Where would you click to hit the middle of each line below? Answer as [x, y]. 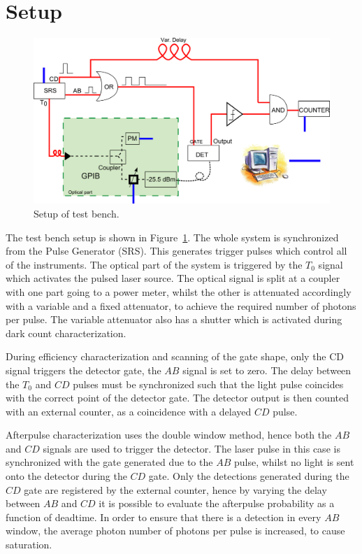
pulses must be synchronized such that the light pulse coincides [208, 384]
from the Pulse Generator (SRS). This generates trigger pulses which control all [176, 251]
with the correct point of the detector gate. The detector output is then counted [177, 398]
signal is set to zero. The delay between [267, 370]
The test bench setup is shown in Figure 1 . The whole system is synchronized [172, 237]
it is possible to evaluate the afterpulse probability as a [217, 503]
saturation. [29, 545]
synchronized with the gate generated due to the [109, 462]
